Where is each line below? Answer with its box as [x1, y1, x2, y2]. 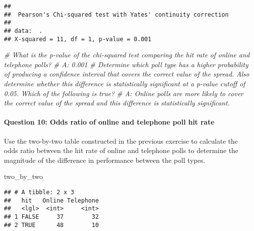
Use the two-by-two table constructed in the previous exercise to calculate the [4, 135, 238, 146]
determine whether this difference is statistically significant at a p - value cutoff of [4, 78, 245, 89]
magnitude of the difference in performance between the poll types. [4, 154, 205, 165]
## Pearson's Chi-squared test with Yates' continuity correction [4, 11, 229, 18]
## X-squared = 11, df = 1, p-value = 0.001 [4, 35, 152, 43]
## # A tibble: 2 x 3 [4, 189, 75, 196]
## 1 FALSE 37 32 [4, 213, 99, 220]
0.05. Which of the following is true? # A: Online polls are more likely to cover [4, 88, 244, 98]
